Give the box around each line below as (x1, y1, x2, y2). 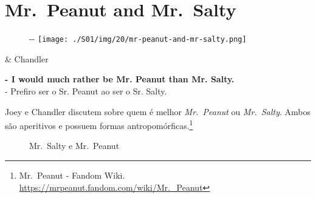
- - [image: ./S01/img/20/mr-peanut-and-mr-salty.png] (29, 32, 247, 45)
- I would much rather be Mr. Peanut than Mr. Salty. (5, 73, 235, 85)
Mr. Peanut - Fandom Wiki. (19, 169, 125, 181)
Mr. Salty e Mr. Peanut (29, 139, 120, 152)
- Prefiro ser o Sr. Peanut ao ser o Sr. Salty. (5, 84, 167, 97)
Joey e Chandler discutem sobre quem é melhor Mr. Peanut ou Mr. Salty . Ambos (5, 105, 311, 117)
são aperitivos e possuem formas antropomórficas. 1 (5, 117, 193, 131)
